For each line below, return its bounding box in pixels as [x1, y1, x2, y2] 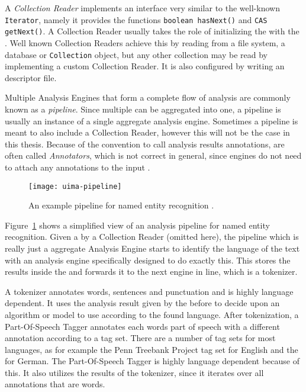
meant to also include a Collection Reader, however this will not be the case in [5, 126, 290, 139]
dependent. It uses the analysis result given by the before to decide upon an [5, 297, 280, 309]
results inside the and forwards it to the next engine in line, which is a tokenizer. [5, 265, 298, 278]
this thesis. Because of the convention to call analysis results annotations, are [5, 137, 285, 150]
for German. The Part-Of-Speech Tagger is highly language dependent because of [5, 355, 300, 367]
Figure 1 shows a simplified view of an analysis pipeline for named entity [5, 219, 270, 231]
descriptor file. [5, 71, 57, 83]
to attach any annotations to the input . [5, 160, 150, 173]
